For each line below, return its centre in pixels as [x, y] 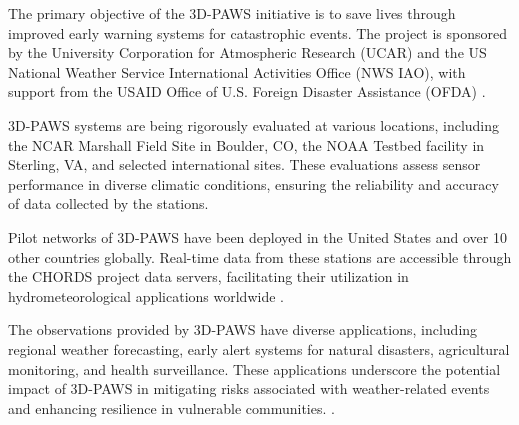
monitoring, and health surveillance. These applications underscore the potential [254, 368]
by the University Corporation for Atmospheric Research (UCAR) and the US [247, 52]
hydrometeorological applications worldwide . [146, 295]
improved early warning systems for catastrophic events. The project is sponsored [258, 32]
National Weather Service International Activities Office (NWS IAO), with [237, 71]
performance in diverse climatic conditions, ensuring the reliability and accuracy [253, 183]
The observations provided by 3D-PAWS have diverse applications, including [243, 329]
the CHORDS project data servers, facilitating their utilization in [208, 276]
